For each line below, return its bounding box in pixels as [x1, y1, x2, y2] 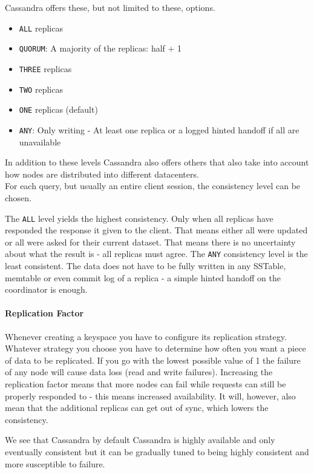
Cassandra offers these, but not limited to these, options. [5, 1, 215, 13]
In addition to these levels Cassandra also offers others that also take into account [5, 156, 309, 169]
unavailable [19, 135, 61, 148]
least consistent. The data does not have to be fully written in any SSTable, [5, 259, 286, 272]
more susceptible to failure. [5, 457, 105, 470]
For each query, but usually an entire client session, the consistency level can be [5, 179, 301, 192]
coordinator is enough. [5, 283, 88, 296]
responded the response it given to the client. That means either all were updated [5, 224, 308, 236]
